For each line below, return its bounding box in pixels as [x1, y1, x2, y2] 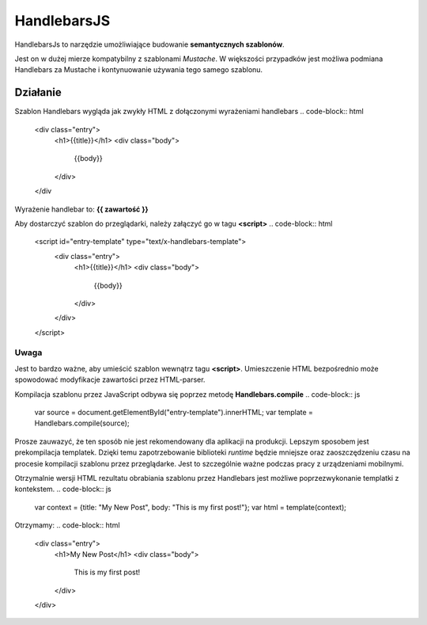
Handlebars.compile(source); [34, 418, 130, 428]
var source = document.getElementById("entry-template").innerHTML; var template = [34, 408, 314, 417]
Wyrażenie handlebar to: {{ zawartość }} [14, 204, 149, 214]
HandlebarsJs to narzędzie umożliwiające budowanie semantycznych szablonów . [14, 40, 285, 49]
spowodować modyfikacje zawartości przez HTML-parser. [14, 375, 206, 384]
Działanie [14, 86, 62, 99]
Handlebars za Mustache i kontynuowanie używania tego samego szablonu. [14, 65, 263, 74]
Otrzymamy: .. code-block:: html [14, 520, 120, 530]
